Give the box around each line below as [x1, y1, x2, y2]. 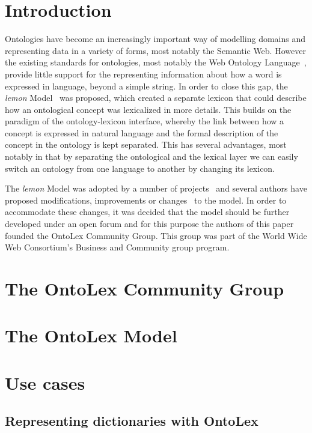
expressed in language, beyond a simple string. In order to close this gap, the [5, 79, 288, 92]
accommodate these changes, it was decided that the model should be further [5, 205, 290, 218]
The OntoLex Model [5, 323, 177, 348]
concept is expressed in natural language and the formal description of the [5, 126, 278, 139]
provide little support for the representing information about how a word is [5, 67, 282, 80]
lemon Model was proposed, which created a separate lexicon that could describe [5, 91, 307, 104]
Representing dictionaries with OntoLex [5, 411, 258, 430]
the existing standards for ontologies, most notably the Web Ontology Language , [5, 56, 307, 68]
